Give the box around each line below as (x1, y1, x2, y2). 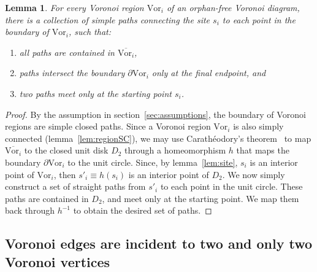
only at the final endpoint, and (151, 66, 266, 79)
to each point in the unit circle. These (160, 180, 303, 193)
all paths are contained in (19, 45, 115, 58)
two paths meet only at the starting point (19, 87, 172, 99)
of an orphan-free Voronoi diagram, (166, 1, 300, 14)
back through (5, 204, 55, 217)
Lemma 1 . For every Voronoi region (5, 1, 144, 14)
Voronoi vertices (5, 252, 110, 271)
